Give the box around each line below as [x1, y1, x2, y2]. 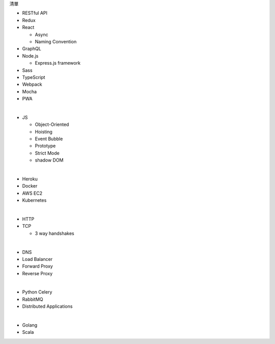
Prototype [35, 143, 56, 149]
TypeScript [22, 74, 45, 80]
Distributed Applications [22, 303, 73, 309]
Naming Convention [35, 38, 77, 44]
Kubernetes [22, 197, 47, 203]
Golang [22, 322, 38, 328]
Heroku [22, 176, 38, 182]
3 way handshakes [35, 230, 74, 236]
